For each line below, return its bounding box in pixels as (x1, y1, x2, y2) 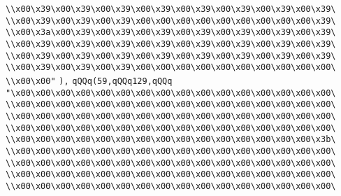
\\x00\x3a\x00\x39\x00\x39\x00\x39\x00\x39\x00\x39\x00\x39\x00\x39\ (6, 27, 336, 38)
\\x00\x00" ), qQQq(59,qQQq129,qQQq (6, 76, 173, 86)
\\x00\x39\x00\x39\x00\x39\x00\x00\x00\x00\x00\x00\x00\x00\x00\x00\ (6, 62, 336, 73)
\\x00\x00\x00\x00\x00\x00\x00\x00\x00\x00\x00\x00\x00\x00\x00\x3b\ (6, 134, 336, 145)
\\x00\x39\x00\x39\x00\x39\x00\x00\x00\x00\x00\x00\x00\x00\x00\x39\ (6, 15, 336, 26)
